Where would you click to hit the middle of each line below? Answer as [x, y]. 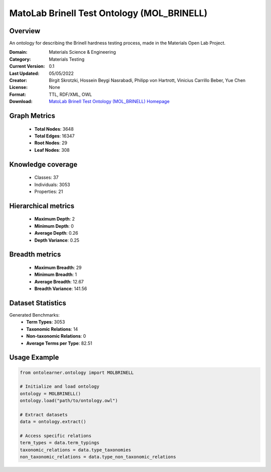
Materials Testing [67, 59]
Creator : [18, 80]
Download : [21, 102]
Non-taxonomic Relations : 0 [56, 336]
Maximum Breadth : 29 [58, 267]
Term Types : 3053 [46, 322]
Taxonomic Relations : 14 [52, 329]
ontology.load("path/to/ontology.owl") [69, 401]
